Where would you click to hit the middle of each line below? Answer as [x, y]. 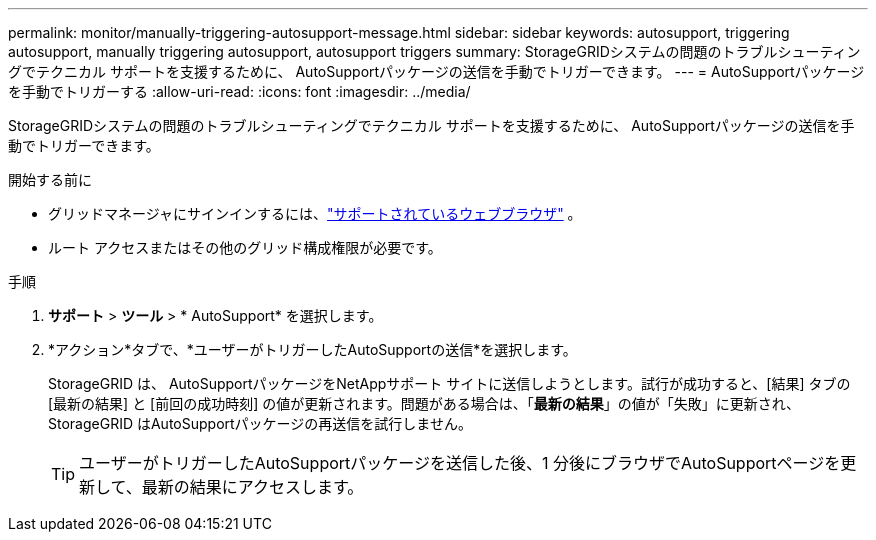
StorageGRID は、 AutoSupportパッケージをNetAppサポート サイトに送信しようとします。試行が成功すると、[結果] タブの [449, 383]
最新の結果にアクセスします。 [252, 487]
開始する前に [50, 179]
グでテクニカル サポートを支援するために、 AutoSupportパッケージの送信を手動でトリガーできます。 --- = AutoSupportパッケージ [436, 71]
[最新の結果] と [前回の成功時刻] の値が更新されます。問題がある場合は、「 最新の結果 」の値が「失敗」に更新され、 [424, 403]
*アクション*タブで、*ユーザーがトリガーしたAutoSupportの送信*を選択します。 [312, 349]
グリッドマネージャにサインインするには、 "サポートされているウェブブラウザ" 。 [315, 213]
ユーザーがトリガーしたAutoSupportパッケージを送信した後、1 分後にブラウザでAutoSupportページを [460, 463]
